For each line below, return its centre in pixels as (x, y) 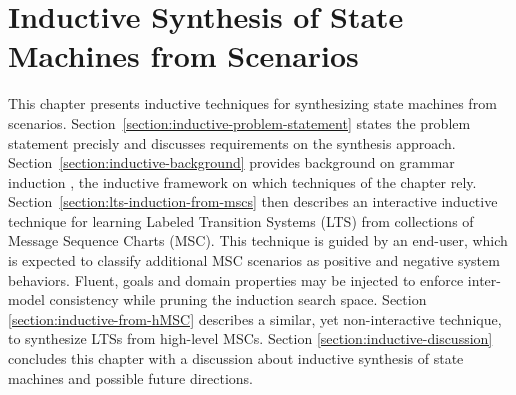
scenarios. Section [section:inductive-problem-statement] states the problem (239, 122)
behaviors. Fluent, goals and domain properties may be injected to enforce (236, 279)
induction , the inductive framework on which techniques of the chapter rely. (242, 181)
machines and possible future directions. (131, 377)
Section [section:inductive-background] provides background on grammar (231, 162)
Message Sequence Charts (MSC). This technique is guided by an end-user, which (258, 240)
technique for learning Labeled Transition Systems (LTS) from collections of (241, 220)
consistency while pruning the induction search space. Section (238, 299)
